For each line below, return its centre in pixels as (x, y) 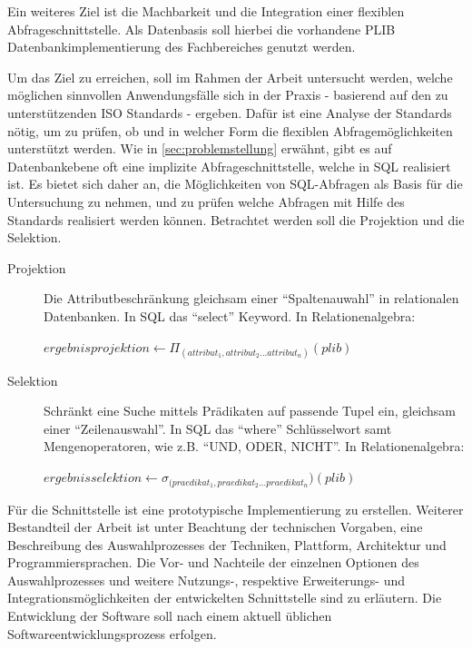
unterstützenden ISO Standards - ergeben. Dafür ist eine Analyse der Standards (230, 112)
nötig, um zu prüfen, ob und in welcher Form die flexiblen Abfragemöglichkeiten (230, 130)
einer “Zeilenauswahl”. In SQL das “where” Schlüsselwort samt (218, 428)
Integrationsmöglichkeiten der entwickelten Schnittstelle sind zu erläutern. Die (225, 598)
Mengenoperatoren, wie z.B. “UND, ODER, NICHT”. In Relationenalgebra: (254, 446)
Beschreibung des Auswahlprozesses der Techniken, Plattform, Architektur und (227, 544)
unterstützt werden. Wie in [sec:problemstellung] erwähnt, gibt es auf (200, 148)
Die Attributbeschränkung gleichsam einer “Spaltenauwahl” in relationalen (251, 298)
